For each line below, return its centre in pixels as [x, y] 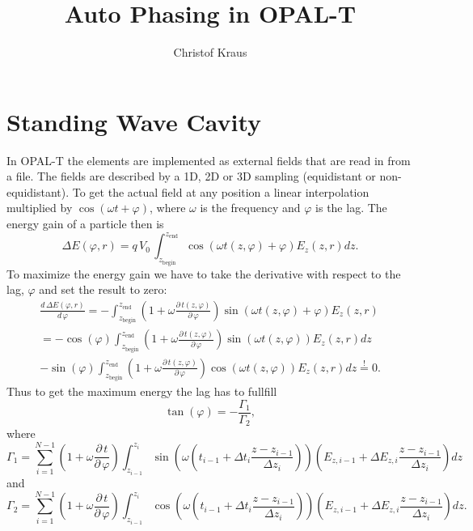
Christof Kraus [210, 52]
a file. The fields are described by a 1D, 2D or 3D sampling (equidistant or [191, 176]
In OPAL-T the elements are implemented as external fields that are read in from [209, 160]
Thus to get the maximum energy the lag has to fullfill [142, 391]
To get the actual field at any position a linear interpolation [221, 191]
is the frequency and [250, 208]
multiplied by [40, 208]
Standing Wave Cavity [134, 121]
